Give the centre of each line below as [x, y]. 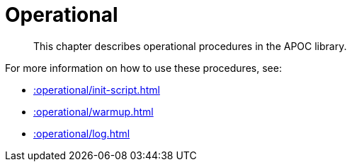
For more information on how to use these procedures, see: [143, 68]
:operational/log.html [82, 133]
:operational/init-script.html [97, 89]
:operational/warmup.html [93, 111]
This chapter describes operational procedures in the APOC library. [190, 46]
